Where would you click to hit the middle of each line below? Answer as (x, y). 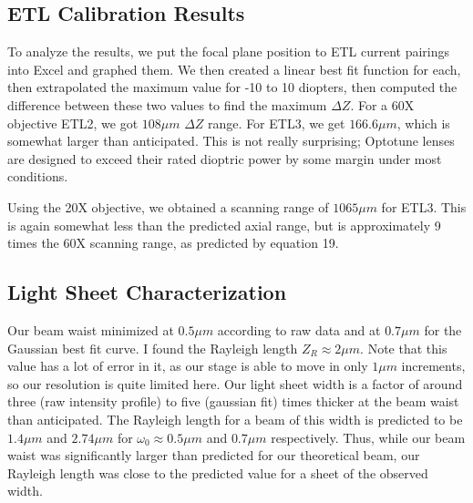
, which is (423, 123)
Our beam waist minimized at (91, 329)
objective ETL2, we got (73, 123)
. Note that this (404, 348)
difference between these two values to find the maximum (167, 104)
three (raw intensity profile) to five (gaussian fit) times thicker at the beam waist (233, 401)
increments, (433, 366)
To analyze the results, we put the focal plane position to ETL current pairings (229, 51)
